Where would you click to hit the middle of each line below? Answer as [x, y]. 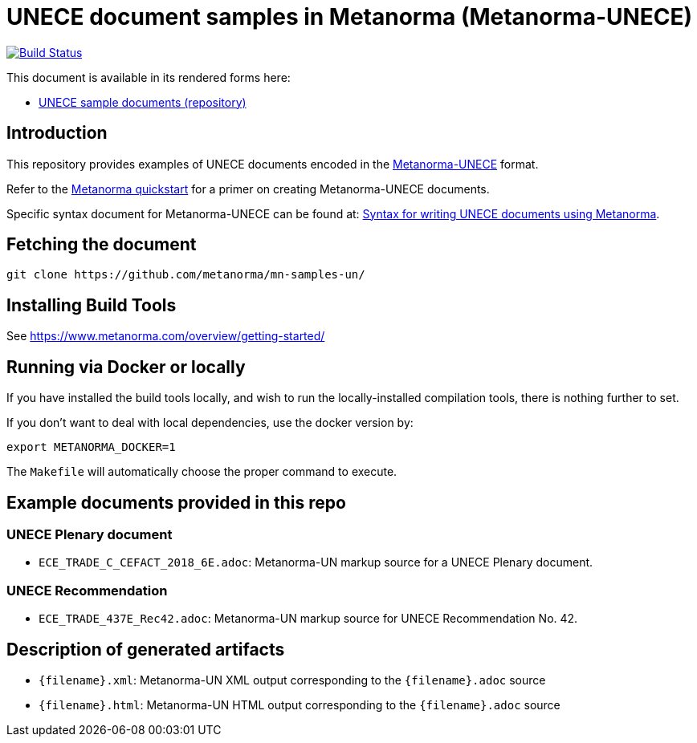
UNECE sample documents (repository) [143, 102]
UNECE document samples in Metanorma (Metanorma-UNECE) [350, 17]
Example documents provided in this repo [176, 502]
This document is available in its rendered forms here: [149, 77]
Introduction [57, 133]
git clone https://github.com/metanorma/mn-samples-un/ [186, 275]
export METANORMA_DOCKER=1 [91, 447]
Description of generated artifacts [146, 649]
